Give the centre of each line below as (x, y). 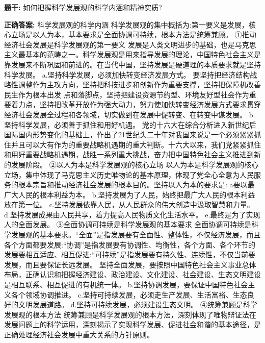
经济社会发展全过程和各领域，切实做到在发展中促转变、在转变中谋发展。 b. (130, 114)
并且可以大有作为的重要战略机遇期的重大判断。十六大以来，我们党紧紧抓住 (136, 144)
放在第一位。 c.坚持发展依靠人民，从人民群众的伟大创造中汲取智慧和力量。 (129, 204)
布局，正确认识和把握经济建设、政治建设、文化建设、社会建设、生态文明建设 (132, 274)
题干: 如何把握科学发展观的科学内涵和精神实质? (83, 7)
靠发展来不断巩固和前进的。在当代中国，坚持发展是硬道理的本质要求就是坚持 (132, 64)
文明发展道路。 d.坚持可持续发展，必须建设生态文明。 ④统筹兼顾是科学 (138, 304)
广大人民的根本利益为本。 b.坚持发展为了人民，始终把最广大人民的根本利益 (130, 194)
